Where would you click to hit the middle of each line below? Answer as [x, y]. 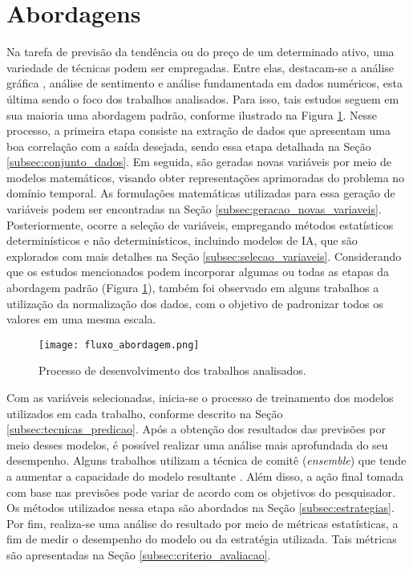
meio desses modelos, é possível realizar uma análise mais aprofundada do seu [197, 444]
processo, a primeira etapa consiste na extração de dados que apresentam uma [198, 130]
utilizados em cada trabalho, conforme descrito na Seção [145, 413]
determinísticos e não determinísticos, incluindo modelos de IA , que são [182, 240]
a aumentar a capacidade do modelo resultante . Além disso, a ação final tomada [205, 476]
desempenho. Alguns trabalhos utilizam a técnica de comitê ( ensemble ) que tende [206, 460]
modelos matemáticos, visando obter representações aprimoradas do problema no [206, 177]
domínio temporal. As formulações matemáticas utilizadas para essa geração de [201, 193]
